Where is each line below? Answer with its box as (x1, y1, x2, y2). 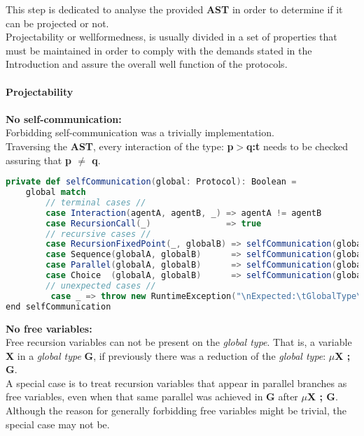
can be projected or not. (6, 15, 109, 30)
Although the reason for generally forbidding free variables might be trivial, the (6, 403, 346, 418)
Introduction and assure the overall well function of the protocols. (6, 57, 288, 71)
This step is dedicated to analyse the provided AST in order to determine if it (6, 2, 343, 16)
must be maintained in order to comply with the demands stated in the (6, 43, 312, 57)
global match (25, 187, 86, 197)
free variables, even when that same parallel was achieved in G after (6, 389, 298, 404)
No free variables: (6, 321, 92, 335)
